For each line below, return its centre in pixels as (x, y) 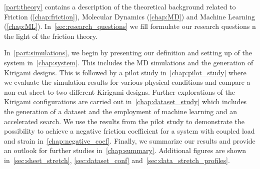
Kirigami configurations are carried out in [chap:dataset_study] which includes (125, 101)
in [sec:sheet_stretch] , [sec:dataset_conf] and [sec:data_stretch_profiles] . (117, 160)
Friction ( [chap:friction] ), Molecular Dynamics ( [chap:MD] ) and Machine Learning (130, 16)
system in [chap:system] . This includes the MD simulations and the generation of (129, 62)
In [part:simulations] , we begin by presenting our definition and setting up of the (128, 53)
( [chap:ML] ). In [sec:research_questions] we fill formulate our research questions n (130, 26)
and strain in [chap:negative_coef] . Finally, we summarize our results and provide (130, 140)
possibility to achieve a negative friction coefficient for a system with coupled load (129, 131)
